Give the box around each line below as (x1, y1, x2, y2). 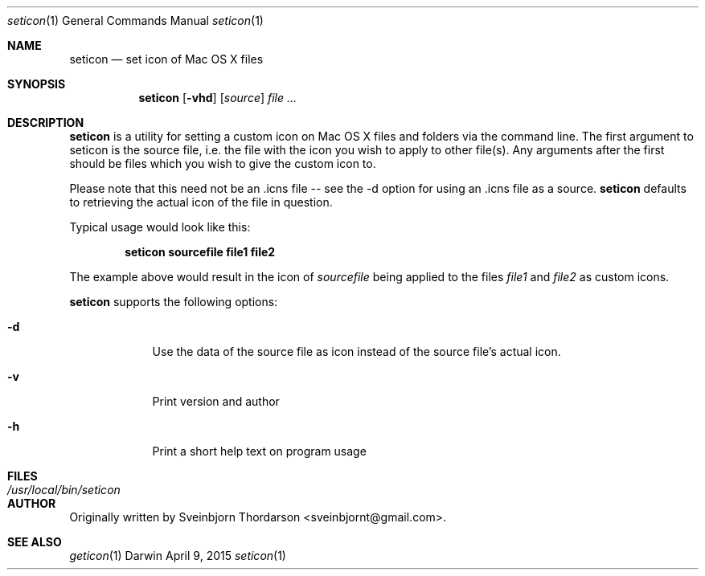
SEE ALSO (7, 535, 62, 549)
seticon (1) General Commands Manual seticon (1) (7, 14, 264, 27)
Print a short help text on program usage (152, 444, 367, 458)
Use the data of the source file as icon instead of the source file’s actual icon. (152, 345, 561, 358)
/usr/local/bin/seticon (7, 483, 121, 496)
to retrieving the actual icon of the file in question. (69, 195, 333, 209)
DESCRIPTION (7, 116, 84, 129)
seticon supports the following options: (69, 295, 278, 308)
